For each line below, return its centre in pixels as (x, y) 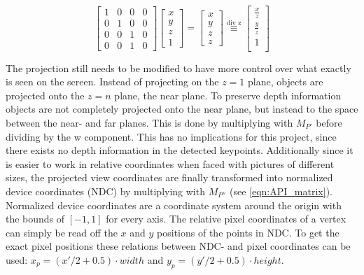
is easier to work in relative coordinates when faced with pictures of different (170, 163)
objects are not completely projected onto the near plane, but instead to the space (182, 109)
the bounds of (35, 219)
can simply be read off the (62, 232)
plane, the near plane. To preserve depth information (228, 95)
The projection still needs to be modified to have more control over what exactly (178, 68)
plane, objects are (285, 82)
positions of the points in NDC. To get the (248, 232)
